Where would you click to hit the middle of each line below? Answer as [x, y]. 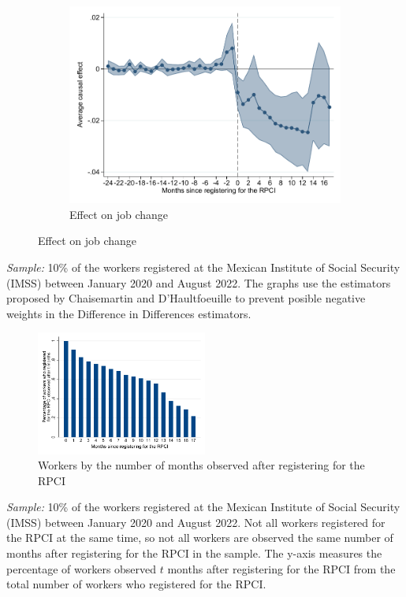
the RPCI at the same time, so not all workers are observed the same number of [200, 538]
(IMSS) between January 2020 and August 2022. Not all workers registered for [196, 522]
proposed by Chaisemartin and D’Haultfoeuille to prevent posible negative [186, 298]
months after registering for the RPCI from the [281, 568]
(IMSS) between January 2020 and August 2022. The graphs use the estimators [199, 282]
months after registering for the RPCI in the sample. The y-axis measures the [194, 553]
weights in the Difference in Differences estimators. [129, 313]
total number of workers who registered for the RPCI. [136, 584]
